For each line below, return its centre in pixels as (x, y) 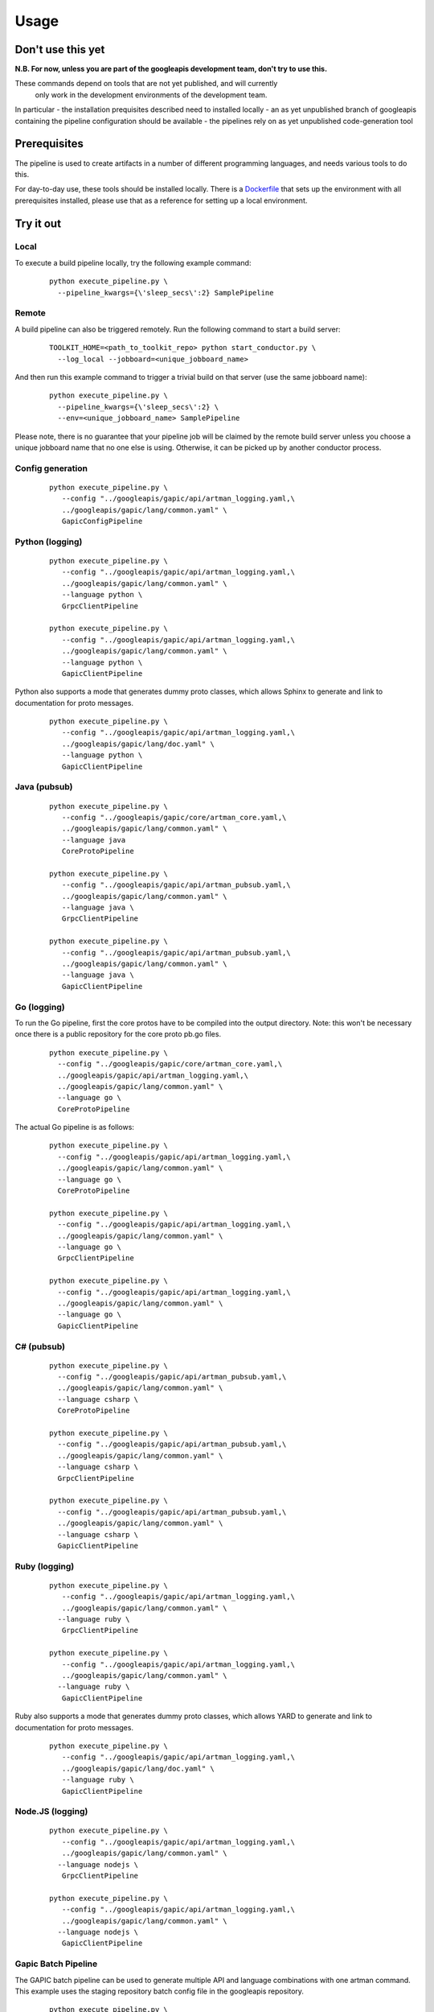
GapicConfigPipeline (102, 522)
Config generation (51, 468)
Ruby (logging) (45, 1566)
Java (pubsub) (44, 787)
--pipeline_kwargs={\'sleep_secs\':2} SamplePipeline (166, 293)
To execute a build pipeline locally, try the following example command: (133, 262)
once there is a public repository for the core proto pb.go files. (118, 1034)
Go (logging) (40, 1007)
